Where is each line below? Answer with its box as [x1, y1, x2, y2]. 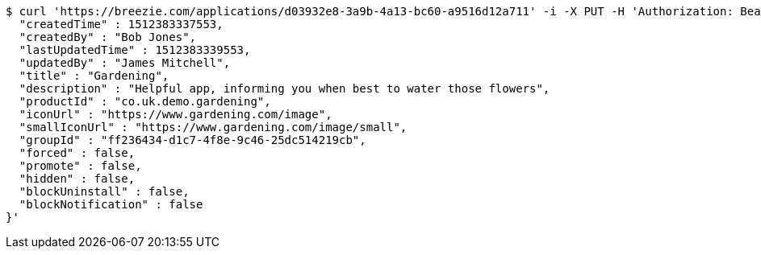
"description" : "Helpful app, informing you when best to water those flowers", [19, 82, 550, 95]
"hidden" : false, [19, 172, 136, 185]
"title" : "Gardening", [19, 69, 169, 82]
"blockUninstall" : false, [19, 185, 190, 198]
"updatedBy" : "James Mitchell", [19, 56, 231, 69]
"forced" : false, [19, 146, 136, 159]
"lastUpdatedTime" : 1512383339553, [19, 43, 251, 56]
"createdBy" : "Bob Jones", [19, 31, 197, 43]
